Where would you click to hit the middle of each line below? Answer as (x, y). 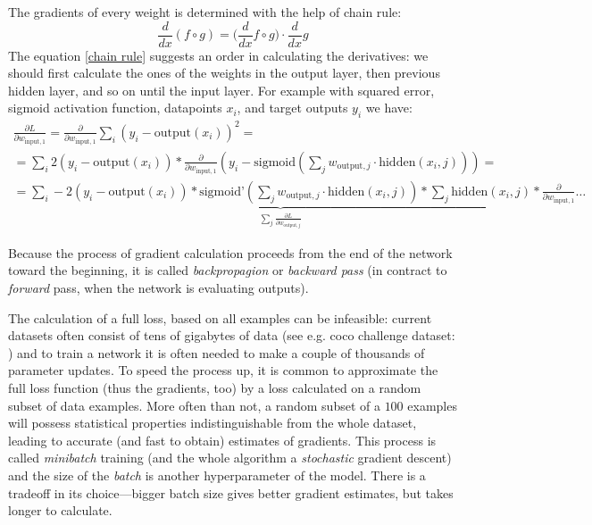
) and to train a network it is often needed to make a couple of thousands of (217, 352)
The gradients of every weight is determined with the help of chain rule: (205, 12)
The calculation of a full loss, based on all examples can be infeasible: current (220, 317)
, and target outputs (292, 108)
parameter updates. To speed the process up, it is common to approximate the (223, 370)
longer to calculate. (60, 510)
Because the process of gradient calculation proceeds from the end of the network (230, 252)
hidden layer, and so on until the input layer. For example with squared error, (221, 90)
